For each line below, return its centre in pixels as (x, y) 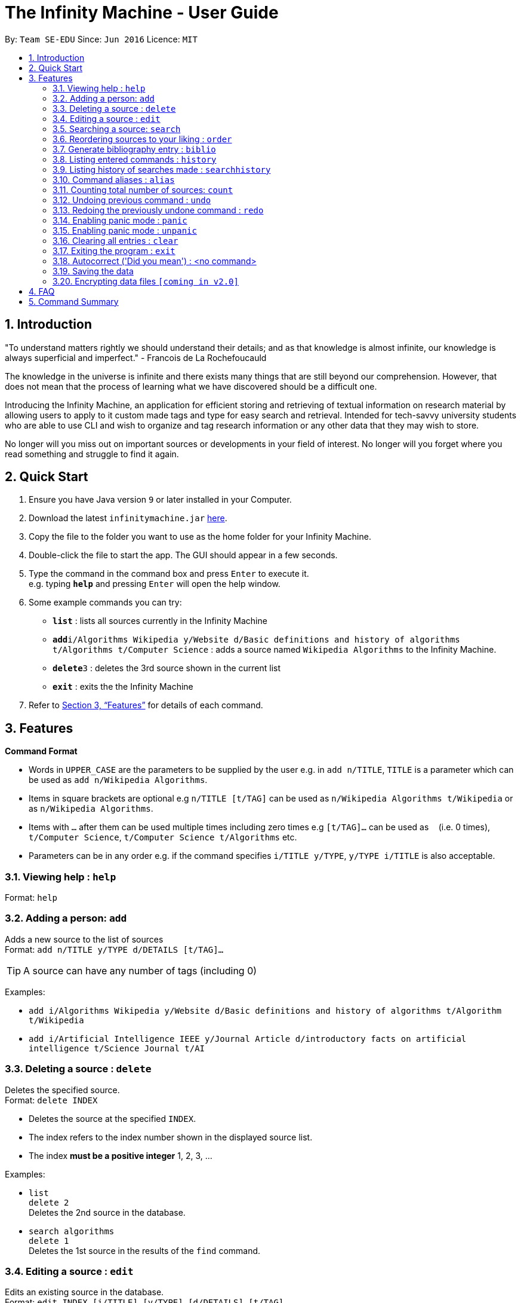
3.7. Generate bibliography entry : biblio (134, 149)
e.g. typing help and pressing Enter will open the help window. (155, 584)
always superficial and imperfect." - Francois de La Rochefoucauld (136, 357)
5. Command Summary (74, 301)
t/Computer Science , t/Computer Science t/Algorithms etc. (163, 837)
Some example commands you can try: (105, 602)
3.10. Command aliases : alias (114, 179)
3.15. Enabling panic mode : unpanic (125, 230)
